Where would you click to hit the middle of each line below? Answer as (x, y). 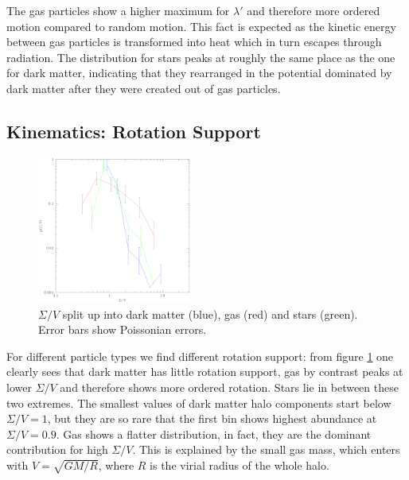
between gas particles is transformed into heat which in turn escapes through (194, 42)
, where (116, 465)
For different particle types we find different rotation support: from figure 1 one (200, 356)
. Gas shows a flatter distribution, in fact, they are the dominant (214, 434)
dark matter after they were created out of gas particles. (144, 88)
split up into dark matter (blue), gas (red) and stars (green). (210, 314)
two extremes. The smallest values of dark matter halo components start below (199, 403)
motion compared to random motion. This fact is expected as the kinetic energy (201, 26)
